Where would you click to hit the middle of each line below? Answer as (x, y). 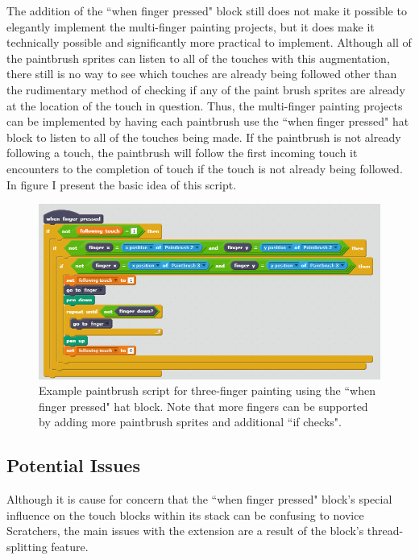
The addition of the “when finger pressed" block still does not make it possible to (207, 10)
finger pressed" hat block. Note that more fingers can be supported (203, 406)
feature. (70, 547)
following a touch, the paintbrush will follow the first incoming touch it (182, 153)
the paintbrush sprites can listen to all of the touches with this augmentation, (198, 58)
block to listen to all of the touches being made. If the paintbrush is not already (204, 137)
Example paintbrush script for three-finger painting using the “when (207, 390)
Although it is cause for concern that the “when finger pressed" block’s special (199, 499)
